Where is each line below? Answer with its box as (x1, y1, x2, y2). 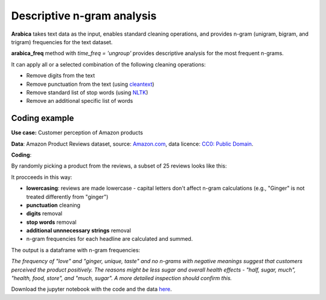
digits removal (26, 210, 63, 217)
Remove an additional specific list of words (26, 97, 133, 105)
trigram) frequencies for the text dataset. (11, 38, 113, 45)
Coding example (11, 113, 74, 123)
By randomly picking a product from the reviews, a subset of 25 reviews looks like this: (11, 162, 227, 169)
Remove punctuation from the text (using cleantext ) (26, 80, 155, 88)
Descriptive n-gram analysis (11, 9, 157, 22)
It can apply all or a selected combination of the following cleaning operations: (11, 60, 206, 68)
